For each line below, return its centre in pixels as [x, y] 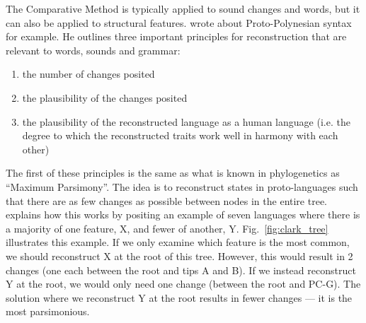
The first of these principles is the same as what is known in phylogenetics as [173, 173]
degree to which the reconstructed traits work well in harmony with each [180, 135]
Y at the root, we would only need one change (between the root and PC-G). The [183, 284]
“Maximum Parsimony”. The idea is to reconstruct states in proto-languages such [182, 186]
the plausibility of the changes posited [105, 97]
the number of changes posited [88, 74]
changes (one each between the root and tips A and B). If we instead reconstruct [181, 270]
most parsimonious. [48, 311]
